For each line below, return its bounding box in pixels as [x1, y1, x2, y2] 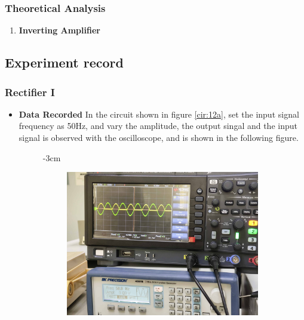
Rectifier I [5, 84, 55, 99]
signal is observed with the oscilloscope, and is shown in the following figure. [19, 131, 299, 143]
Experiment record [5, 53, 124, 72]
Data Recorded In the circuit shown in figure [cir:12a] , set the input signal [19, 107, 299, 120]
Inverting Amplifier [19, 24, 100, 36]
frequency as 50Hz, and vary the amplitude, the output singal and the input [19, 119, 297, 132]
